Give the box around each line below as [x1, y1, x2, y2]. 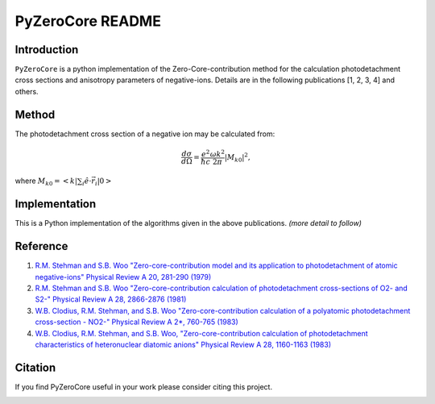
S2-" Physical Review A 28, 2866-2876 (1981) [35, 294, 187, 304]
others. [14, 86, 39, 96]
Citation [14, 360, 56, 374]
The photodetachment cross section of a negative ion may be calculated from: [14, 129, 275, 139]
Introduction [14, 43, 79, 56]
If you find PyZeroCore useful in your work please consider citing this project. [14, 381, 273, 391]
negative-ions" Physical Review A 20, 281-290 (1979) [35, 272, 212, 281]
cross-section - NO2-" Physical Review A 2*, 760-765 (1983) [35, 317, 239, 327]
